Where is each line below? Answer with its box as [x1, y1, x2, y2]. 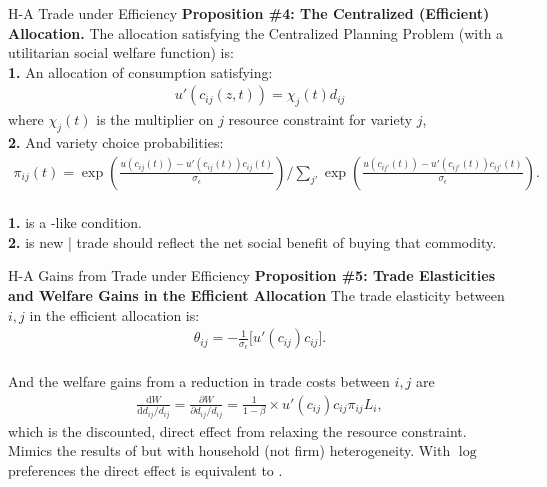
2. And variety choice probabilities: [8, 132, 224, 152]
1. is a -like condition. [8, 212, 142, 233]
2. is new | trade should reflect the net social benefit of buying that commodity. [8, 231, 497, 252]
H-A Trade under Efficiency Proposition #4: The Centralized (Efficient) [8, 3, 490, 23]
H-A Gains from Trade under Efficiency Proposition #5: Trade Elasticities [8, 265, 496, 286]
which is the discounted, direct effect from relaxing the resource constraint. [8, 420, 467, 441]
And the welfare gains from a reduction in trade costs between [8, 371, 390, 392]
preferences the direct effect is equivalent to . [8, 459, 283, 480]
